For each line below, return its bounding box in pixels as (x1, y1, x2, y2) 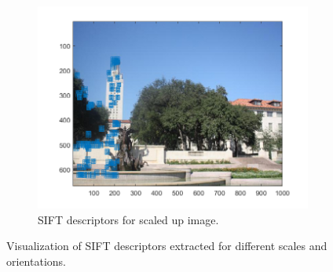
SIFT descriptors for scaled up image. (38, 211, 219, 227)
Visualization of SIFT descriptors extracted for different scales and (6, 238, 328, 254)
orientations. (6, 252, 66, 269)
